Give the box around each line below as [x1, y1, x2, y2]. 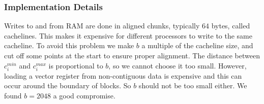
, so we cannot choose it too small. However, [108, 60, 247, 71]
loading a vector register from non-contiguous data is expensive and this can [4, 70, 242, 81]
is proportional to [48, 60, 103, 71]
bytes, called [211, 20, 250, 31]
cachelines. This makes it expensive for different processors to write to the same [4, 30, 252, 41]
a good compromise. [53, 90, 115, 100]
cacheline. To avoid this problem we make [4, 40, 134, 51]
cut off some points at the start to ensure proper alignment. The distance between [4, 50, 260, 60]
